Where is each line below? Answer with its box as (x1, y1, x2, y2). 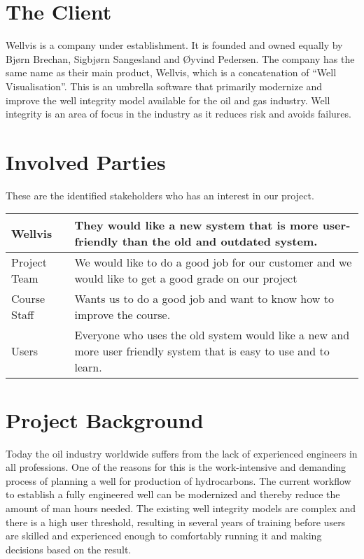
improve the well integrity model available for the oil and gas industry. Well (6, 92, 330, 107)
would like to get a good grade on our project (74, 270, 297, 287)
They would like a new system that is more (74, 217, 318, 234)
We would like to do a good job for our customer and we (74, 254, 352, 271)
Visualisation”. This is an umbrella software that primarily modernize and (6, 78, 323, 93)
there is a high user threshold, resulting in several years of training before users (6, 514, 346, 529)
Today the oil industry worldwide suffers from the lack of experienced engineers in (6, 446, 358, 460)
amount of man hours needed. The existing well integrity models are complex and (6, 500, 356, 515)
